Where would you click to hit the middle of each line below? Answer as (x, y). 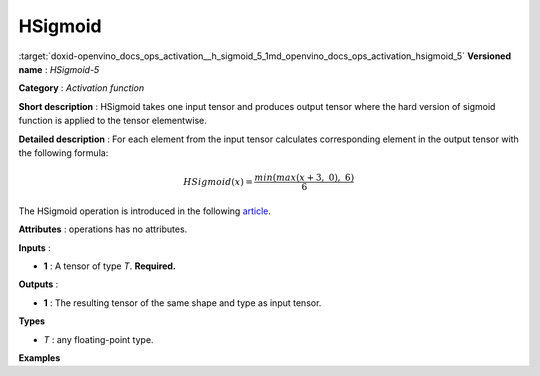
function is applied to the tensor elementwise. (112, 121)
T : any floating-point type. (98, 339)
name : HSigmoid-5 (59, 69)
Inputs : (35, 247)
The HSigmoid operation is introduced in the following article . (145, 211)
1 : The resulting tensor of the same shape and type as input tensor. (182, 302)
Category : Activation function (81, 88)
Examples (39, 358)
